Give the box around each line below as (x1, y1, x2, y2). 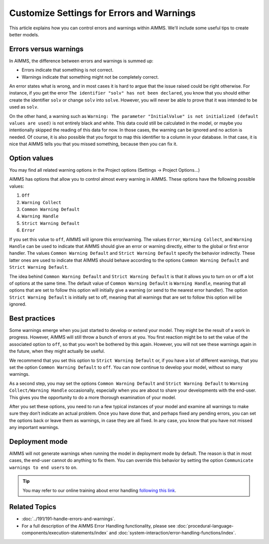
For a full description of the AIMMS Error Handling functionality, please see (21, 523, 176, 529)
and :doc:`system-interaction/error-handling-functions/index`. (109, 530, 236, 536)
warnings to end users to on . (9, 464, 78, 470)
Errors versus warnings (9, 45, 84, 53)
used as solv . (9, 104, 39, 110)
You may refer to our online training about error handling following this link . (22, 487, 176, 493)
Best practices (9, 314, 55, 323)
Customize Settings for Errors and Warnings (9, 7, 196, 18)
